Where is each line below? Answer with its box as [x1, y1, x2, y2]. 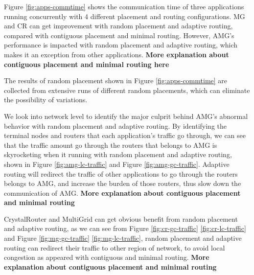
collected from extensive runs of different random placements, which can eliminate [4, 85, 250, 95]
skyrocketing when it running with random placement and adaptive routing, [4, 149, 232, 160]
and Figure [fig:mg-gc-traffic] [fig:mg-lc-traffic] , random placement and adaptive [4, 233, 242, 243]
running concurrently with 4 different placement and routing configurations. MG [4, 11, 245, 21]
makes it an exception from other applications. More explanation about [4, 49, 229, 59]
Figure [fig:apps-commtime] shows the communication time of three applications [4, 1, 244, 11]
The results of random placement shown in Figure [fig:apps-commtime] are [4, 75, 228, 86]
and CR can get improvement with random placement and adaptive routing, [4, 21, 233, 31]
